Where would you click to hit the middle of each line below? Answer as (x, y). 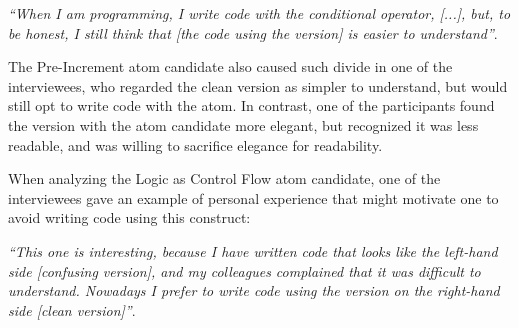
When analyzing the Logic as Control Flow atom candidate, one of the (224, 178)
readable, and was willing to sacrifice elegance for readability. (195, 144)
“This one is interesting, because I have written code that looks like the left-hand (253, 250)
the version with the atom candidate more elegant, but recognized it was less (243, 124)
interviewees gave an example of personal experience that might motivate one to (253, 197)
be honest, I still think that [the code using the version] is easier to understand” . (253, 32)
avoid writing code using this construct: (129, 217)
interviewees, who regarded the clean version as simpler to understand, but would (258, 85)
